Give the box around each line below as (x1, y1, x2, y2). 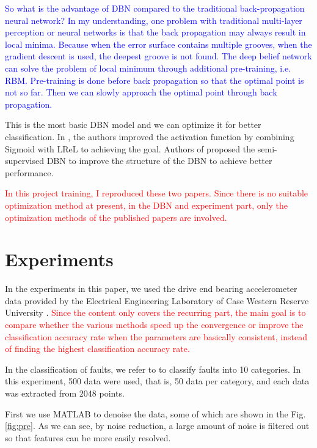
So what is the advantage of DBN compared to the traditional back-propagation (5, 2, 305, 14)
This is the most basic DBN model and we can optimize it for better (5, 118, 261, 131)
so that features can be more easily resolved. (5, 431, 171, 444)
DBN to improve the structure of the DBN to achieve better (46, 154, 272, 167)
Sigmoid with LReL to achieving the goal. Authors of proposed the (5, 142, 255, 155)
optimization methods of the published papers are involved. (5, 211, 227, 223)
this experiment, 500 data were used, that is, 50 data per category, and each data (5, 375, 310, 387)
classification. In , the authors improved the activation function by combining (5, 130, 294, 143)
